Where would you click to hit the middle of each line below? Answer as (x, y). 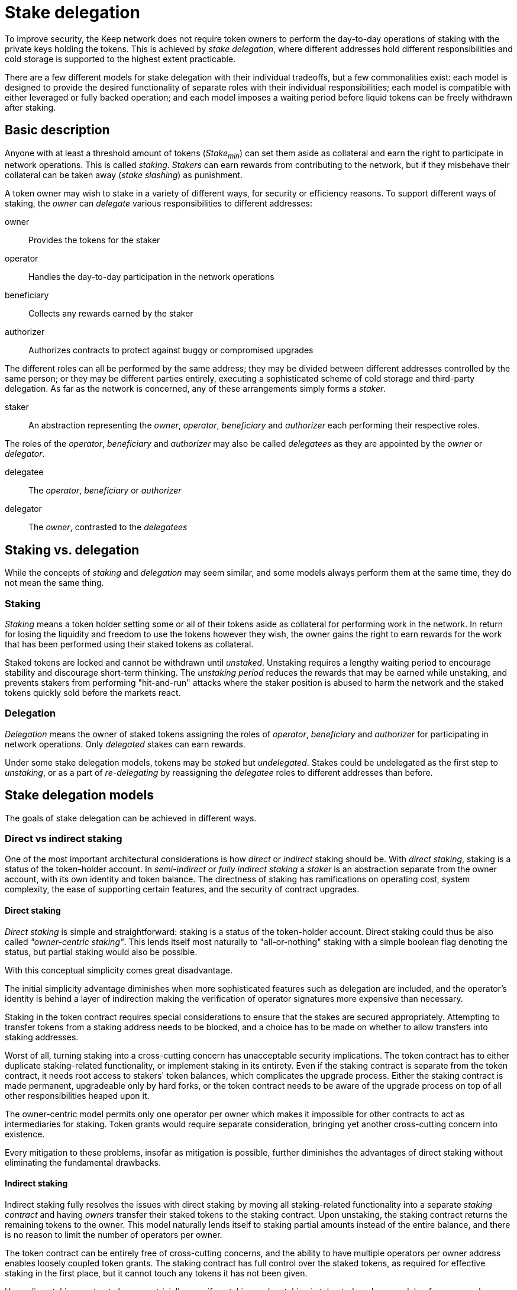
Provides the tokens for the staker (94, 240)
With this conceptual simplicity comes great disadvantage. (119, 970)
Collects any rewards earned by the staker (111, 314)
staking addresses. (42, 1037)
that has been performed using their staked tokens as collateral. (129, 644)
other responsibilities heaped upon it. (77, 1095)
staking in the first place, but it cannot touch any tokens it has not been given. (156, 1273)
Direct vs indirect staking (64, 838)
